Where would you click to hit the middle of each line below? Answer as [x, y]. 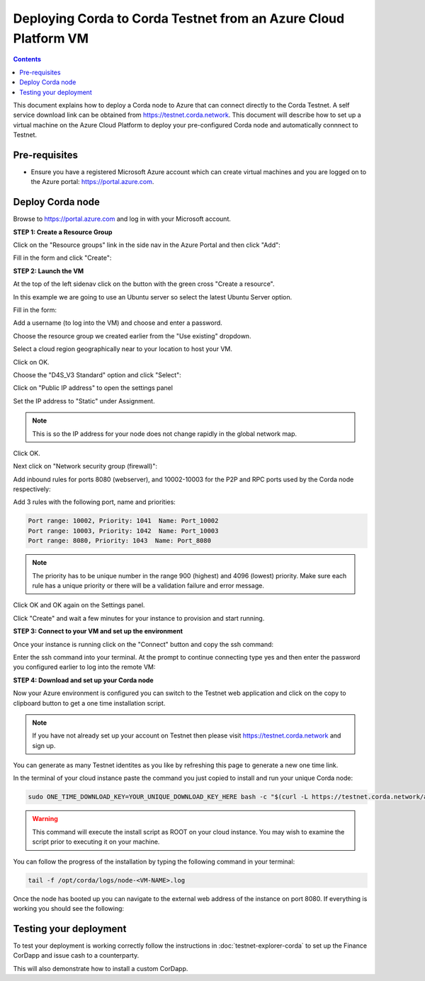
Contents [27, 59]
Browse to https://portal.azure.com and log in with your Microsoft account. [122, 219]
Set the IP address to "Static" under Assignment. [84, 401]
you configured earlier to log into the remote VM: [84, 667]
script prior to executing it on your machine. [96, 842]
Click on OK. [31, 362]
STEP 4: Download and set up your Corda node [83, 680]
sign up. [44, 745]
